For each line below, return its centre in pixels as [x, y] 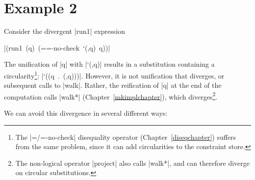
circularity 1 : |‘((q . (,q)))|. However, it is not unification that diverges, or [114, 75]
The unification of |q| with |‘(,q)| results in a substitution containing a [109, 64]
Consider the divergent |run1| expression [64, 31]
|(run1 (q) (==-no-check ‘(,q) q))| [57, 47]
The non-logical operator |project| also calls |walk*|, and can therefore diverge [132, 163]
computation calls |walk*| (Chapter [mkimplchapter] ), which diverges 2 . [111, 96]
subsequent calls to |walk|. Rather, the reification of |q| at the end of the [113, 85]
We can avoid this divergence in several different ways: [86, 113]
